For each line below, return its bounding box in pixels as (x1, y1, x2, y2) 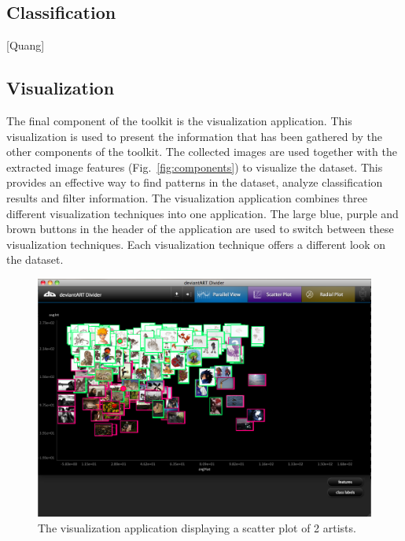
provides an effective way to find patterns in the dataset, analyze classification (6, 174, 383, 191)
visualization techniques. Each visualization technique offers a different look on (6, 235, 386, 252)
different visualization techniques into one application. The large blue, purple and (6, 205, 399, 221)
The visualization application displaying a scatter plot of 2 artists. (38, 519, 356, 535)
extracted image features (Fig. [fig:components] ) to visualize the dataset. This (6, 158, 383, 175)
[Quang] (6, 37, 45, 54)
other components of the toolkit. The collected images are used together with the (6, 143, 397, 160)
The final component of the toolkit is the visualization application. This (6, 113, 352, 128)
